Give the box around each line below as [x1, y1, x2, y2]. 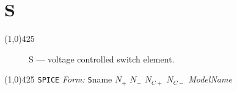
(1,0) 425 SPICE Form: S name [4, 73, 112, 86]
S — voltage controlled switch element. [29, 52, 175, 65]
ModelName [188, 73, 232, 86]
